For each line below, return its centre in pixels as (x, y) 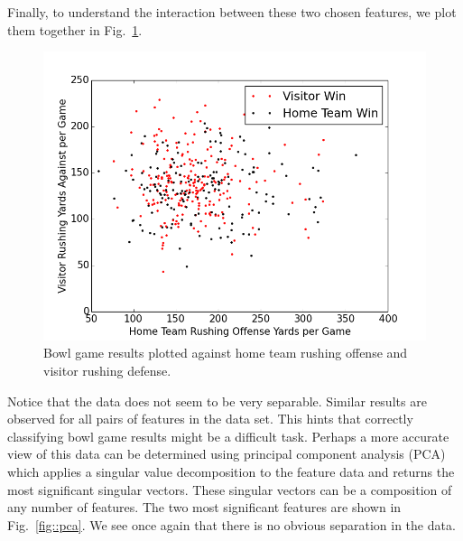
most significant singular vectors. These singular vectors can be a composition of (230, 489)
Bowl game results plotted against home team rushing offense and (226, 353)
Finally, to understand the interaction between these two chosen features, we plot (232, 12)
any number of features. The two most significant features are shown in (204, 507)
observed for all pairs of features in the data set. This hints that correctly (210, 419)
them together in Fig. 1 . (75, 29)
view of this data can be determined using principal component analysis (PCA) (227, 454)
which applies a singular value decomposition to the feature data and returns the (231, 471)
